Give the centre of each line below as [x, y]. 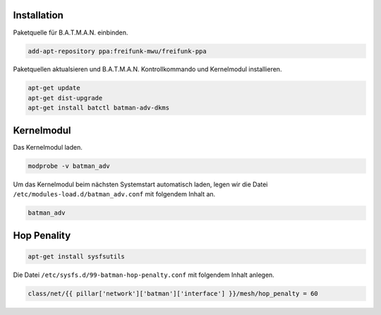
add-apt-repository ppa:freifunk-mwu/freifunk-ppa [117, 51]
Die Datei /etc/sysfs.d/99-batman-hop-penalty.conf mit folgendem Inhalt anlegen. [144, 275]
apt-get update [54, 88]
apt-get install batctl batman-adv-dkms [98, 108]
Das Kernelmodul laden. [48, 147]
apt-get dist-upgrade [65, 98]
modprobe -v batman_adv [69, 166]
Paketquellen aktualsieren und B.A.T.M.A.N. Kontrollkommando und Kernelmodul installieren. [147, 69]
